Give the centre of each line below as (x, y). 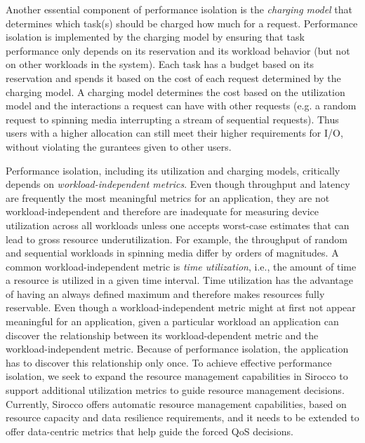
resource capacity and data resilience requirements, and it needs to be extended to (182, 417)
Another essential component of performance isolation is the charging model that (179, 9)
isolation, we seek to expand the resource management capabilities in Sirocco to (177, 376)
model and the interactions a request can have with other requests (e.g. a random (181, 105)
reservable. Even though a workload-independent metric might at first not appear (181, 307)
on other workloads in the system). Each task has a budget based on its (160, 64)
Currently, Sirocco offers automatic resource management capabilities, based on (176, 403)
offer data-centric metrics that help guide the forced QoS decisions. (150, 431)
